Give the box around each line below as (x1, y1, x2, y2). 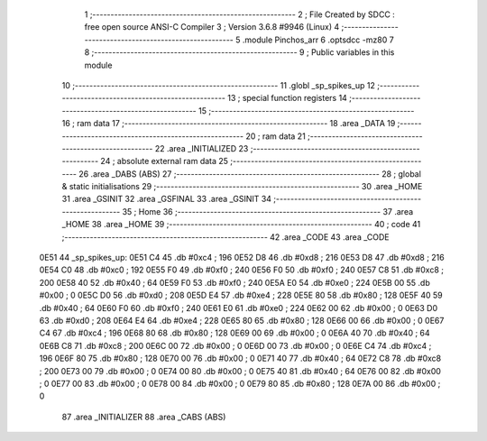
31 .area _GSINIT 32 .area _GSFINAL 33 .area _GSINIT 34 (61, 194, 272, 205)
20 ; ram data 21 (244, 131, 306, 142)
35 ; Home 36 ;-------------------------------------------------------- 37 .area (122, 206, 414, 216)
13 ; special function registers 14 (226, 93, 347, 104)
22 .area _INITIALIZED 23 (154, 142, 249, 153)
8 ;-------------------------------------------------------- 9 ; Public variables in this (84, 47, 395, 58)
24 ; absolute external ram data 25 (100, 156, 229, 167)
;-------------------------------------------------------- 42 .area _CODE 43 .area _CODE (61, 231, 390, 243)
